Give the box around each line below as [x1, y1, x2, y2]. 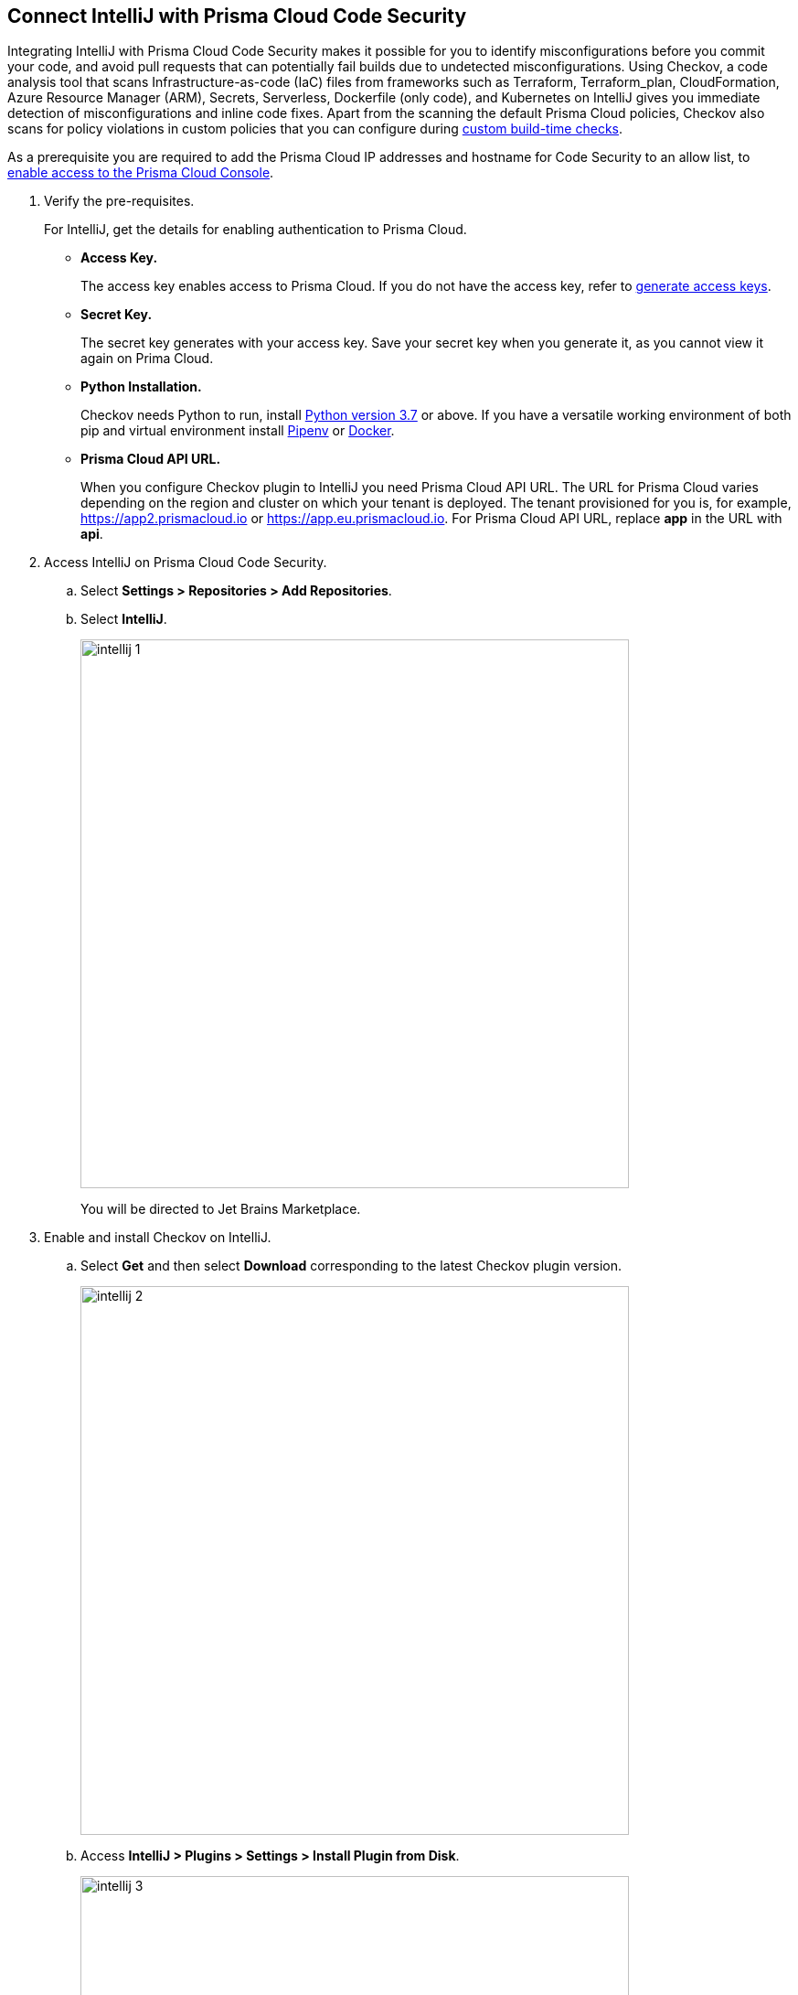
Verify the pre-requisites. [44, 193, 195, 209]
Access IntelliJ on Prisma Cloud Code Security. [44, 554, 327, 571]
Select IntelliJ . [80, 611, 167, 627]
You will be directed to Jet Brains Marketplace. [80, 1201, 361, 1217]
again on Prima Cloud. [80, 350, 214, 367]
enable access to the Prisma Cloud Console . [7, 165, 274, 181]
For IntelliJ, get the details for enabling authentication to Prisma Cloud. [44, 221, 467, 238]
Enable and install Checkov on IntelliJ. [44, 1229, 271, 1246]
